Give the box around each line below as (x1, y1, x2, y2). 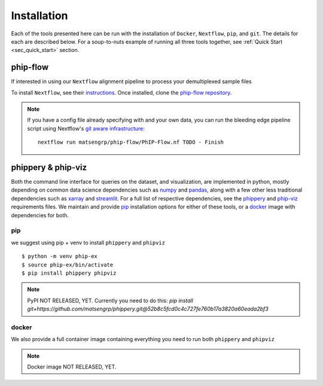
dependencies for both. (11, 211, 69, 218)
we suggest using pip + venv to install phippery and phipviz (11, 239, 166, 246)
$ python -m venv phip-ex (22, 253, 98, 260)
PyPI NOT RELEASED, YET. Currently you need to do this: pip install (27, 297, 194, 304)
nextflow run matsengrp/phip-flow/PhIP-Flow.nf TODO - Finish (38, 139, 224, 146)
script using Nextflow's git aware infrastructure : (27, 124, 145, 132)
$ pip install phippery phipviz (22, 269, 117, 276)
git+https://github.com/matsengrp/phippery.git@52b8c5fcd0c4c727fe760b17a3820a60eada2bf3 (27, 305, 269, 312)
